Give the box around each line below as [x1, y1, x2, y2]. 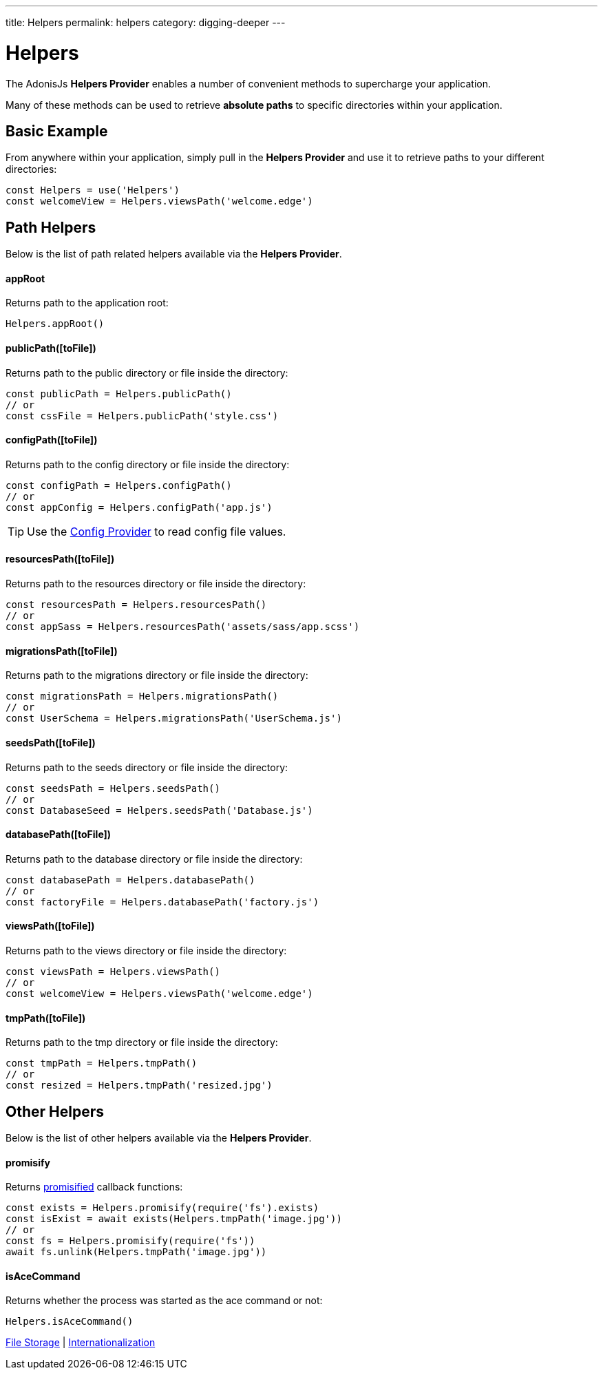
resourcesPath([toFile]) [6, 553, 115, 565]
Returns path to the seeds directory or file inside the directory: [6, 761, 288, 773]
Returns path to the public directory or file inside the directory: [6, 366, 288, 379]
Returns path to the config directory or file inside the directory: [6, 458, 290, 470]
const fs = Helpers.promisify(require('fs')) [6, 1235, 255, 1247]
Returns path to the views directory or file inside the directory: [6, 944, 287, 956]
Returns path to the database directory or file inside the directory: [6, 852, 303, 865]
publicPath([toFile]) [6, 342, 96, 355]
